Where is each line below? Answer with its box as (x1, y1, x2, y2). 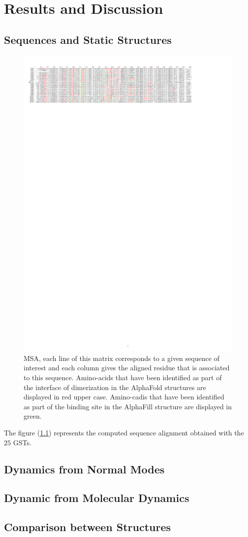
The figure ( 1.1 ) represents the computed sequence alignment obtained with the (4, 428, 244, 438)
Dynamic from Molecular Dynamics (4, 490, 189, 505)
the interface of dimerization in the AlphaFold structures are (24, 382, 206, 392)
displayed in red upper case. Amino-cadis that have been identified (24, 392, 224, 402)
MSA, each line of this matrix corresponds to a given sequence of (24, 353, 219, 363)
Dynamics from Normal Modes (4, 461, 165, 476)
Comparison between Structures (4, 519, 171, 535)
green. (24, 411, 42, 421)
